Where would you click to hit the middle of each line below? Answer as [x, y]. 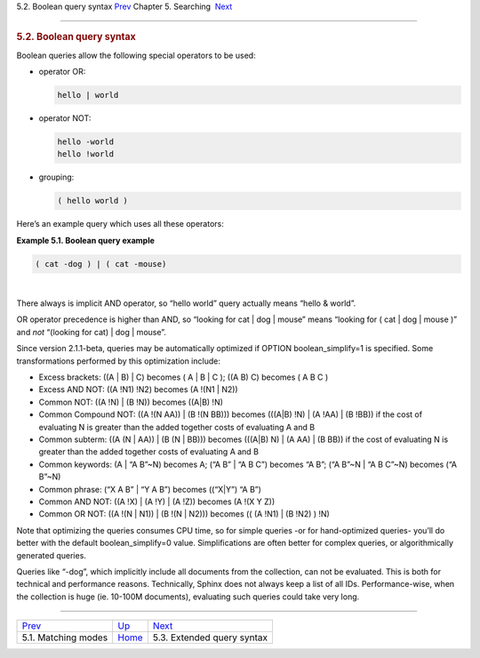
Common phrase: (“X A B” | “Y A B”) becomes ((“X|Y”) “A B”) [150, 489]
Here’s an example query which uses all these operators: [120, 224]
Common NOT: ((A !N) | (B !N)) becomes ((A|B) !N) [131, 402]
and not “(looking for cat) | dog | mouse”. [91, 332]
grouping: [56, 177]
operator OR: [62, 72]
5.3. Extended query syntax [210, 638]
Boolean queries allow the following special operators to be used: [136, 55]
